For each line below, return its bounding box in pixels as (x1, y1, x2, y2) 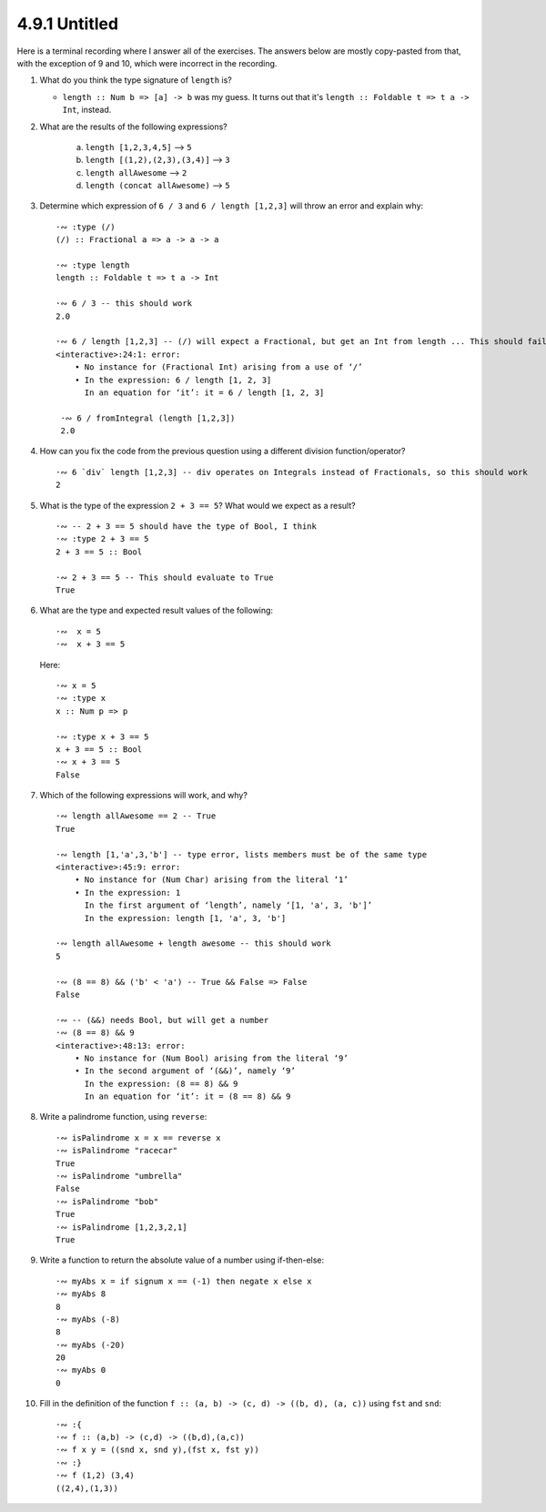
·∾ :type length (56, 260, 130, 270)
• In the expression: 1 (74, 888, 181, 898)
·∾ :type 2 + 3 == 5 (56, 533, 149, 544)
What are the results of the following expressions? (39, 121, 227, 132)
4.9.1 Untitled (16, 14, 118, 34)
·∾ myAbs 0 (56, 1365, 106, 1375)
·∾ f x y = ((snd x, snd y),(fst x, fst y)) (56, 1445, 259, 1456)
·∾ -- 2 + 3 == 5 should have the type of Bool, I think (56, 522, 318, 532)
